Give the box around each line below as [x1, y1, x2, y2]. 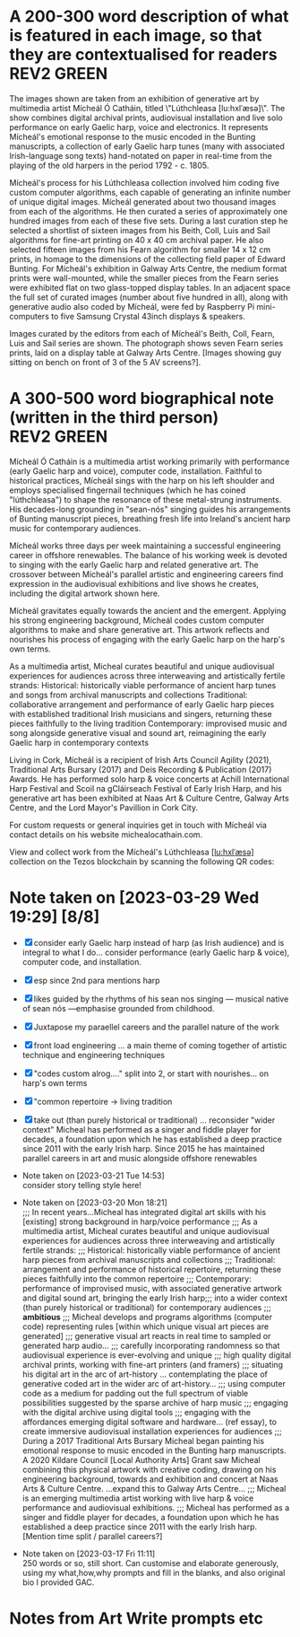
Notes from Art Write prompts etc [9, 1608, 264, 1628]
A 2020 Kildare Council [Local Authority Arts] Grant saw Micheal [21, 1454, 261, 1465]
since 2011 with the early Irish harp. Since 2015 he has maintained [21, 1142, 266, 1154]
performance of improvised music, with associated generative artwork [21, 1282, 282, 1293]
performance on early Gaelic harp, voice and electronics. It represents [9, 121, 269, 132]
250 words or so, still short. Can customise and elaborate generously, [21, 1557, 279, 1568]
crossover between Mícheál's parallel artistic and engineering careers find [9, 568, 284, 580]
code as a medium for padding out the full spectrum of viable [21, 1388, 249, 1398]
